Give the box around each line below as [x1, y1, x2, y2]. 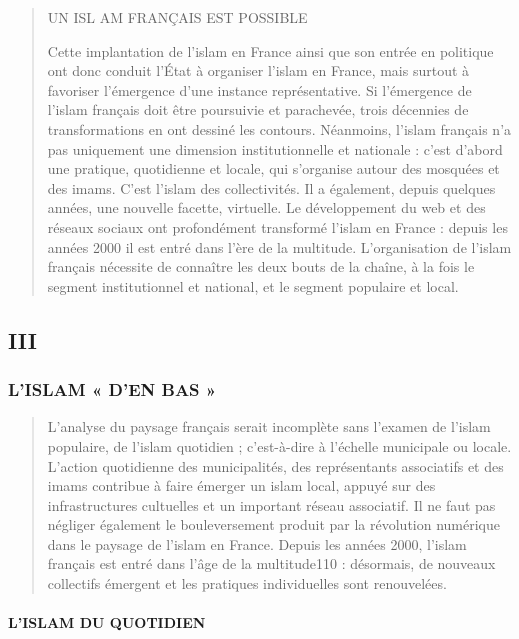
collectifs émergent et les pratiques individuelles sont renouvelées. [47, 573, 447, 594]
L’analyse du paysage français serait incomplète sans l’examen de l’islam [47, 416, 491, 437]
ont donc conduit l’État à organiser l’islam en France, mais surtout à [47, 60, 470, 81]
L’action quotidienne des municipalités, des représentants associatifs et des [47, 455, 504, 476]
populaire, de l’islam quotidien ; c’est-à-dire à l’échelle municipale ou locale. [47, 435, 512, 456]
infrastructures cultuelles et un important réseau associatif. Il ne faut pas [47, 494, 496, 515]
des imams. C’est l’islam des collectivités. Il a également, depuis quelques [47, 177, 496, 198]
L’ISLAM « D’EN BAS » [8, 377, 217, 402]
